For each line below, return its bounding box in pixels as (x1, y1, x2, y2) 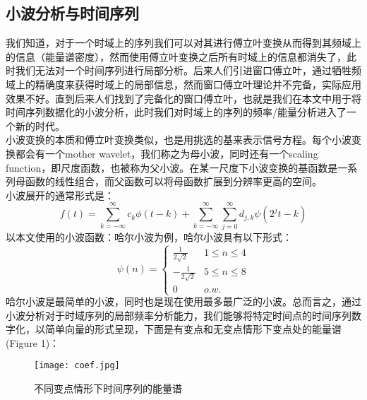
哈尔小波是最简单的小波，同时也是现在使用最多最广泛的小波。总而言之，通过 (6, 294, 361, 309)
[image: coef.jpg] (34, 360, 120, 371)
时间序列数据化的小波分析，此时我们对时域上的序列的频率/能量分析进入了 (6, 105, 347, 119)
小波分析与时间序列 (6, 2, 139, 24)
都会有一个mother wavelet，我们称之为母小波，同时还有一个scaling (15, 146, 318, 160)
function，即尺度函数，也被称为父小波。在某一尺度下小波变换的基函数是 (6, 160, 338, 175)
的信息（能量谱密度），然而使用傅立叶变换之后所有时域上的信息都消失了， (6, 49, 347, 64)
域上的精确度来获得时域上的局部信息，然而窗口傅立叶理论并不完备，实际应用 (6, 76, 361, 91)
